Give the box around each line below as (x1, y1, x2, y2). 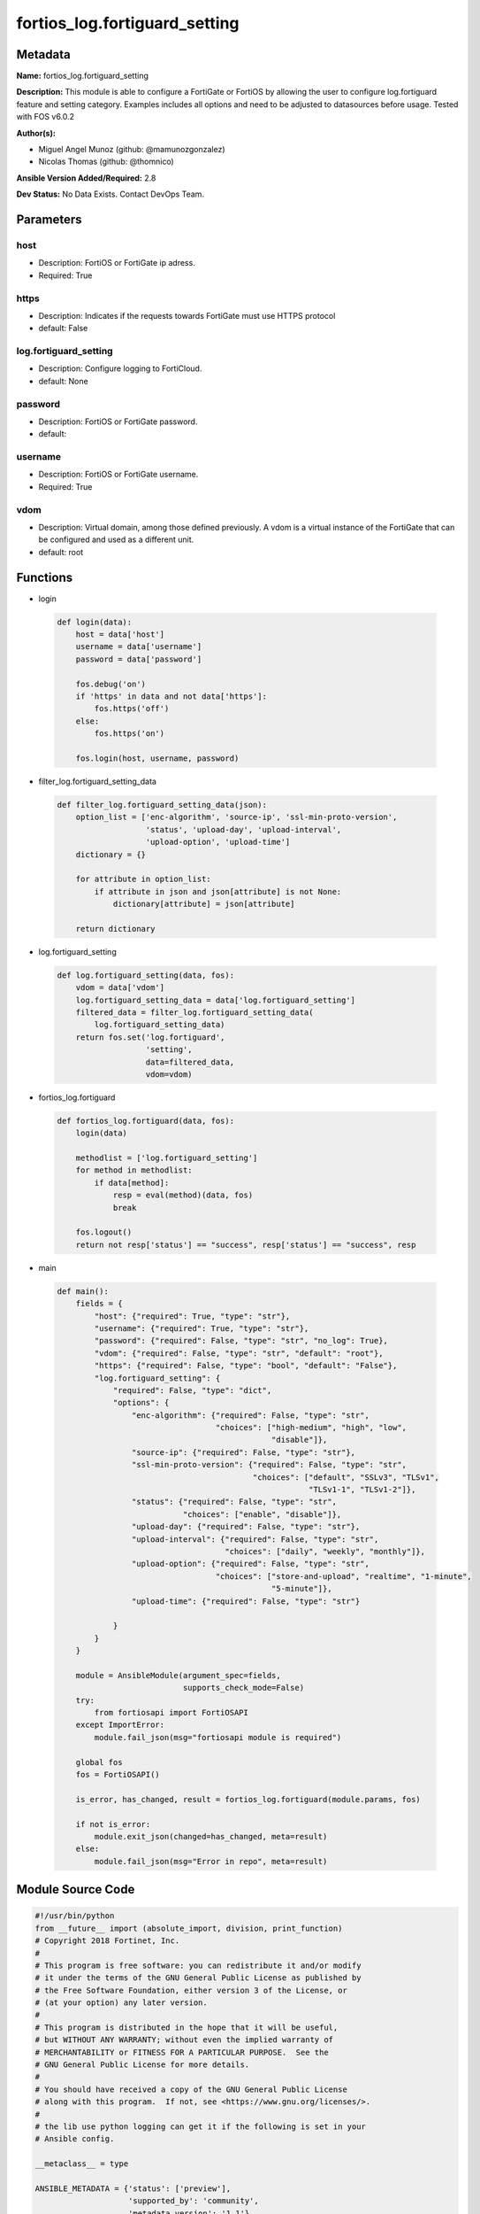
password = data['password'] (75, 654, 202, 664)
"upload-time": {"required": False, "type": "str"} (131, 1596, 361, 1606)
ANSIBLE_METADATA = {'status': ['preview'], (34, 2183, 232, 2194)
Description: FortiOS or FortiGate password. (38, 416, 198, 427)
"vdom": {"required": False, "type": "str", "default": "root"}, (94, 1348, 384, 1359)
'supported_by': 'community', (128, 2196, 260, 2206)
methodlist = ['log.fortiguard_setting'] (75, 1153, 258, 1164)
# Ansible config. (34, 2134, 115, 2144)
